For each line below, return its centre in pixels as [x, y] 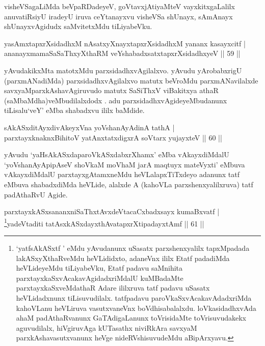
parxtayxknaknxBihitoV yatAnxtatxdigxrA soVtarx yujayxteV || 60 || [113, 137]
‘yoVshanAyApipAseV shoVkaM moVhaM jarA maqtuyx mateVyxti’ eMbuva [125, 164]
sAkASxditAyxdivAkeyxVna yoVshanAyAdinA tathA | [89, 127]
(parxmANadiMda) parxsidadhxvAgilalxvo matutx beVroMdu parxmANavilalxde [131, 80]
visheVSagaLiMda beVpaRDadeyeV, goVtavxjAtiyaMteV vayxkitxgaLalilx [120, 6]
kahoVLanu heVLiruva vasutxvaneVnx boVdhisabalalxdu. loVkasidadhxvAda [136, 308]
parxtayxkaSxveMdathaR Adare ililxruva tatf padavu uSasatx [113, 288]
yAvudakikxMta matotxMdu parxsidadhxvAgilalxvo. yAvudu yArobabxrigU [123, 70]
